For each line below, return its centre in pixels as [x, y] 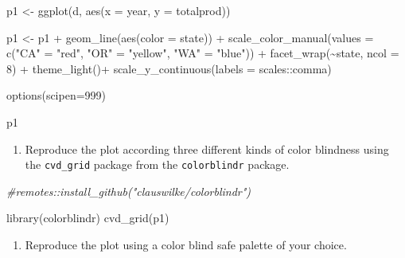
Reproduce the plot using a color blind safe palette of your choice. [186, 244]
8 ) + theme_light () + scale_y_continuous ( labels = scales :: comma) [169, 68]
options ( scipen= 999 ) [56, 95]
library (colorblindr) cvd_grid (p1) [88, 218]
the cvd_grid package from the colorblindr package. [157, 164]
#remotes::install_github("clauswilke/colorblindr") [129, 191]
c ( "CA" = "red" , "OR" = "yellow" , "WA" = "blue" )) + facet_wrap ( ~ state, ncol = [203, 53]
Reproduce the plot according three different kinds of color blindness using [207, 149]
